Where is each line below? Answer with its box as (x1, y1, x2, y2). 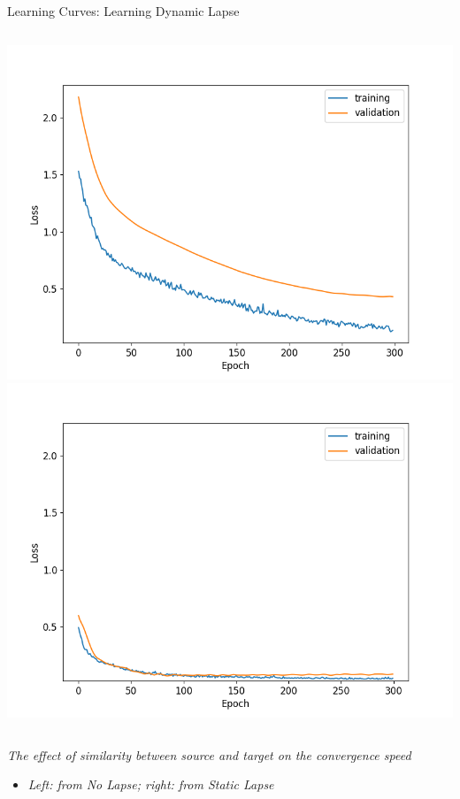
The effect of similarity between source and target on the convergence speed (7, 745, 411, 764)
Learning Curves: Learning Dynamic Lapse (7, 2, 240, 19)
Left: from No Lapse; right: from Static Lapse (27, 775, 274, 794)
